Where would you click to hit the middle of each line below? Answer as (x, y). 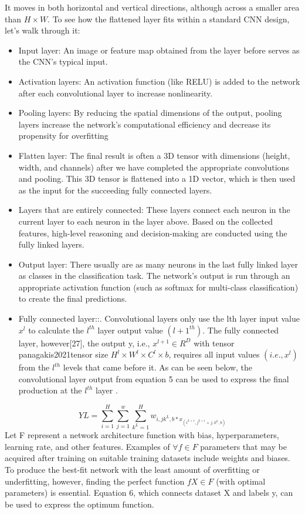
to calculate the (56, 330)
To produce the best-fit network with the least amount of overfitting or (132, 469)
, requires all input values (214, 354)
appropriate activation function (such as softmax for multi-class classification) (158, 287)
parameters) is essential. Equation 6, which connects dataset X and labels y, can (149, 493)
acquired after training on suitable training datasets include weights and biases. (148, 458)
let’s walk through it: (43, 30)
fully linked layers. (51, 244)
